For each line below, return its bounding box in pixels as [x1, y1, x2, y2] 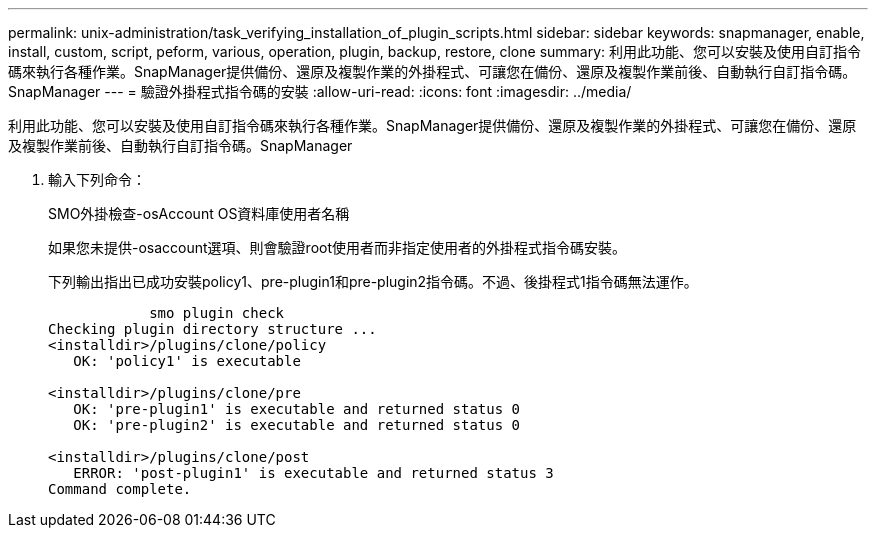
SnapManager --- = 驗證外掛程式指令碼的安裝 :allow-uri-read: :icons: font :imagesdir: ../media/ [8, 83, 632, 100]
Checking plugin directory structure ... [48, 321, 377, 337]
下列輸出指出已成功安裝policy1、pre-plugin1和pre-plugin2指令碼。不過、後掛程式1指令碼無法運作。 [48, 273, 698, 290]
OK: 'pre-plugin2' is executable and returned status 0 [73, 417, 521, 433]
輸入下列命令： [48, 171, 146, 188]
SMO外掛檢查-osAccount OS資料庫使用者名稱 [48, 205, 350, 222]
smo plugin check [149, 305, 285, 321]
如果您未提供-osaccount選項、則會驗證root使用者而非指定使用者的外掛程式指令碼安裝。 [48, 239, 627, 256]
